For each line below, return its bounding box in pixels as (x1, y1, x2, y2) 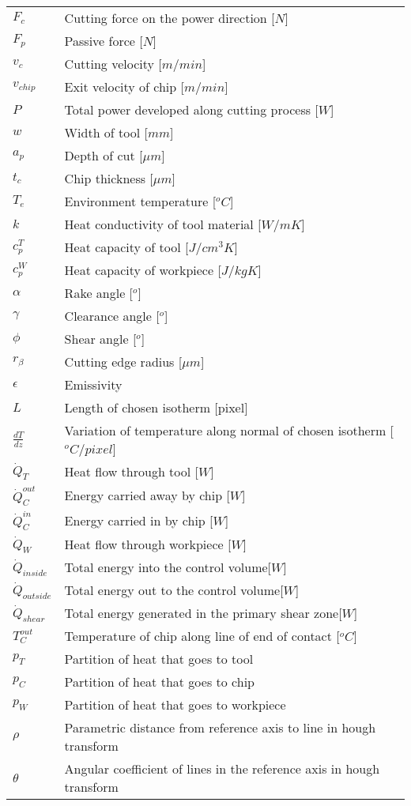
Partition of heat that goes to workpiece (64, 695, 286, 714)
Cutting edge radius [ (64, 352, 183, 371)
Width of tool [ (64, 123, 148, 141)
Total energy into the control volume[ (64, 558, 272, 577)
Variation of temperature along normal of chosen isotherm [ (64, 421, 394, 439)
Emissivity (64, 375, 123, 394)
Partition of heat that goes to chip (64, 672, 255, 691)
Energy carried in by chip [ (64, 511, 213, 530)
